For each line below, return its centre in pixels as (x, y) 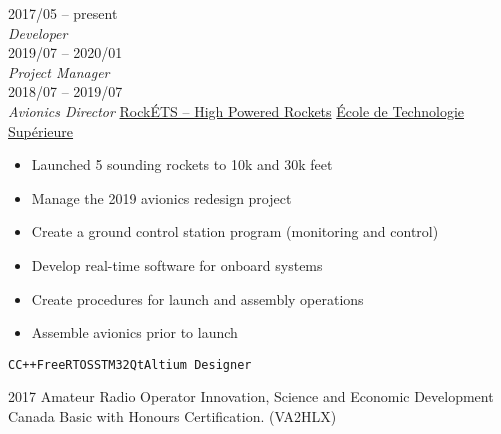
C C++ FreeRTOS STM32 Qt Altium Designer (130, 364)
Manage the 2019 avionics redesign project (161, 197)
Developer (38, 32)
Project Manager (59, 71)
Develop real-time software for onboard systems (177, 264)
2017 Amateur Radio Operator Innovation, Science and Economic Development (251, 396)
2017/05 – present (63, 13)
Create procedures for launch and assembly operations (197, 298)
